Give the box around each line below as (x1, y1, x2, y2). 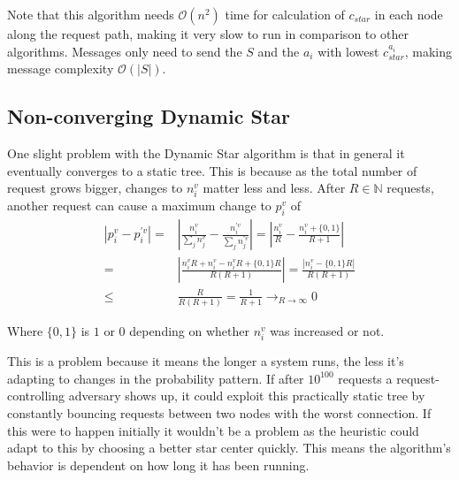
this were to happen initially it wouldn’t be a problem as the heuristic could (7, 421, 419, 439)
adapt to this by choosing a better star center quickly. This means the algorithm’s (7, 438, 451, 457)
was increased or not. (270, 322, 385, 340)
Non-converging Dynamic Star (7, 103, 290, 130)
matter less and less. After (203, 179, 346, 197)
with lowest (317, 42, 379, 60)
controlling (7, 386, 65, 405)
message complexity (7, 59, 114, 78)
